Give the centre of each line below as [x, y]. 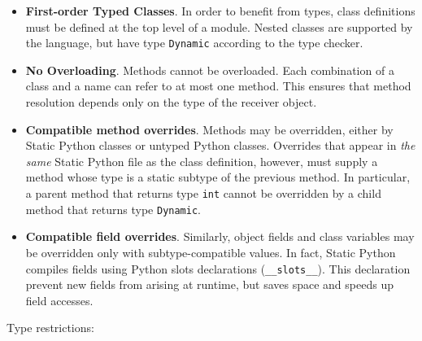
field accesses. [59, 300]
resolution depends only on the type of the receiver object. [171, 102]
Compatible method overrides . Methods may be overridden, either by [209, 129]
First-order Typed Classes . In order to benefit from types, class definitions [220, 11]
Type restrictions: [50, 328]
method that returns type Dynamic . [113, 209]
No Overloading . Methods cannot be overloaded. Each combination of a [210, 70]
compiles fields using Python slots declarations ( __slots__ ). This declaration [218, 268]
